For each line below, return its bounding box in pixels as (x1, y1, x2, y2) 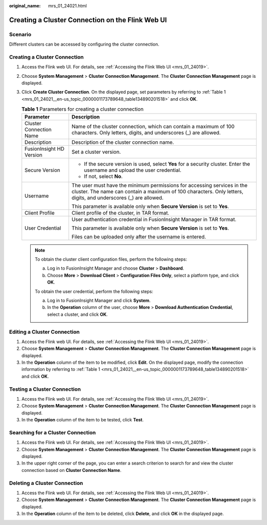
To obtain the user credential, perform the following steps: (35, 288, 153, 294)
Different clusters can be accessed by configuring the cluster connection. (9, 41, 160, 47)
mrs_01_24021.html (48, 3, 87, 8)
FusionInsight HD (24, 145, 64, 152)
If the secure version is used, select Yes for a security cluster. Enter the (84, 160, 250, 167)
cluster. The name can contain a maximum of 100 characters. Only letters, (72, 188, 244, 195)
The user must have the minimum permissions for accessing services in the (72, 181, 248, 188)
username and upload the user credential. (84, 167, 181, 174)
